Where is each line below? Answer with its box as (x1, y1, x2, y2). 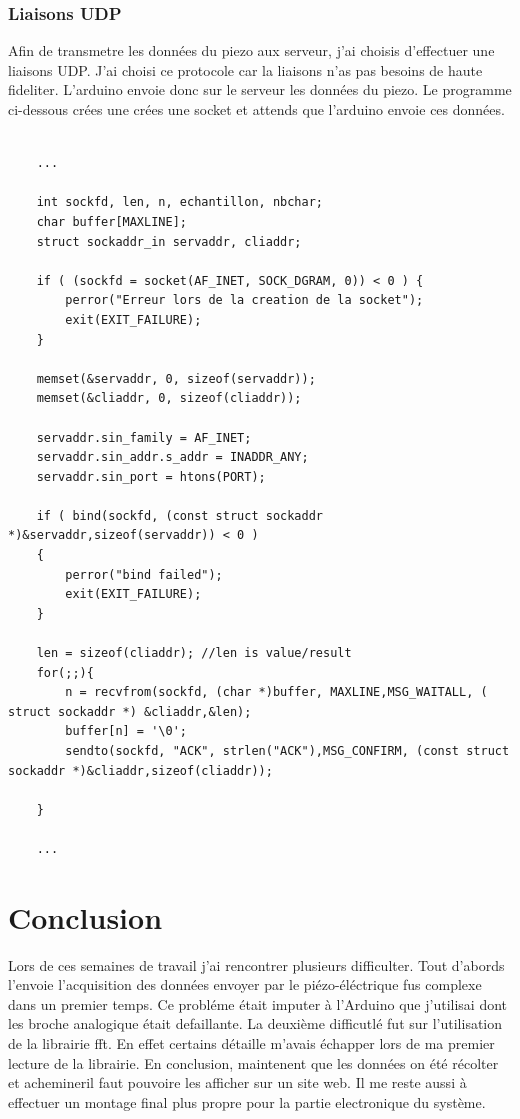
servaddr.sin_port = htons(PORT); (36, 469, 266, 484)
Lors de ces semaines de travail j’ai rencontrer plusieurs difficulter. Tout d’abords (8, 954, 505, 975)
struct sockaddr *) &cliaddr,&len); (8, 704, 252, 719)
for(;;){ (36, 665, 94, 680)
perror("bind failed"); (65, 567, 223, 582)
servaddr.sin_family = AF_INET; (36, 430, 252, 445)
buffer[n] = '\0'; (65, 724, 187, 739)
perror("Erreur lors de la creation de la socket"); (65, 293, 424, 308)
